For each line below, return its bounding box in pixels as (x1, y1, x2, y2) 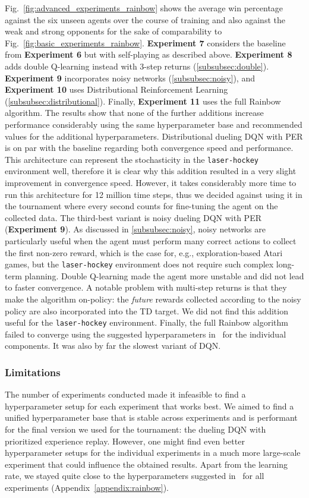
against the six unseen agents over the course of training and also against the (5, 13, 285, 26)
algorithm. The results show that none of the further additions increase (5, 106, 264, 119)
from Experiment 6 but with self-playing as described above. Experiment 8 (5, 48, 292, 61)
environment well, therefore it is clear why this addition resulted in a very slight (5, 165, 297, 177)
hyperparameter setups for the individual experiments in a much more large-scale (5, 446, 301, 459)
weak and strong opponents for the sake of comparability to (5, 25, 222, 37)
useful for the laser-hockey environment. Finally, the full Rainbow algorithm (5, 316, 289, 329)
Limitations (5, 364, 61, 379)
